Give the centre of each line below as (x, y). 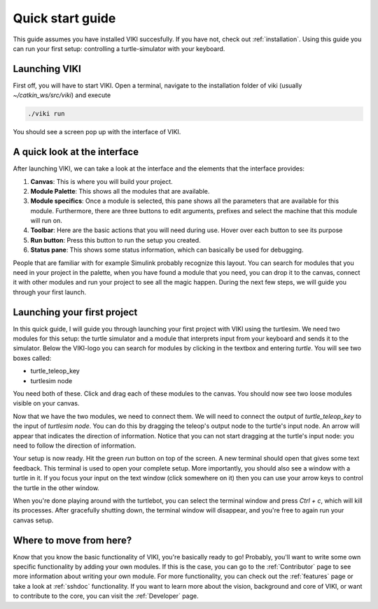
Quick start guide (64, 18)
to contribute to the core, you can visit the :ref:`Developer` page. (106, 596)
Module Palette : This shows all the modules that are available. (120, 191)
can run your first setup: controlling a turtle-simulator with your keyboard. (119, 48)
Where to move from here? (72, 540)
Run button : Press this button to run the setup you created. (115, 240)
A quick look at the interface (76, 152)
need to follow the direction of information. (75, 445)
